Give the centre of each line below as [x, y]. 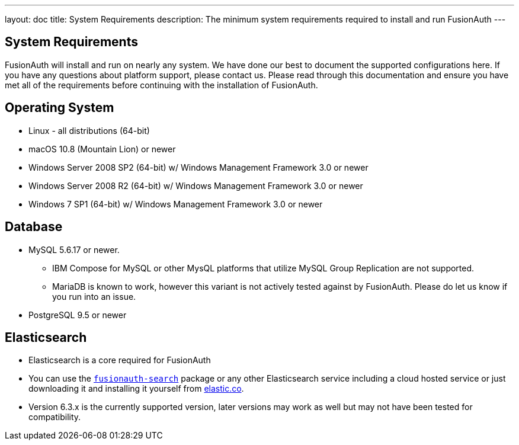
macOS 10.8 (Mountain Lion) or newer [102, 149]
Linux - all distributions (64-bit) [89, 130]
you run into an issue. [94, 296]
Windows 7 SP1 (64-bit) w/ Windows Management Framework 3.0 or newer [176, 204]
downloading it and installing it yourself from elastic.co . [136, 389]
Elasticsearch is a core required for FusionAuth [120, 360]
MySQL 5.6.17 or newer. [74, 249]
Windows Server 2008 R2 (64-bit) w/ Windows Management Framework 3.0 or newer [196, 185]
